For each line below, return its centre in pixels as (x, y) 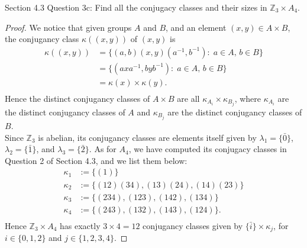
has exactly (80, 225)
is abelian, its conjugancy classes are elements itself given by (147, 137)
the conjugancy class (42, 39)
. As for (103, 149)
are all (188, 98)
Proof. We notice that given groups (68, 27)
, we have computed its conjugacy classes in (208, 149)
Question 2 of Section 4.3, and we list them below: (96, 160)
